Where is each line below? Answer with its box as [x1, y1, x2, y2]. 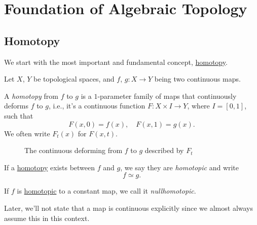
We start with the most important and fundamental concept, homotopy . [4, 56, 228, 67]
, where [187, 100, 210, 111]
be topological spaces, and [33, 73, 115, 84]
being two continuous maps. [154, 73, 241, 84]
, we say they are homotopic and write [120, 162, 239, 172]
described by [144, 145, 184, 156]
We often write [4, 128, 50, 138]
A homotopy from [4, 90, 58, 101]
